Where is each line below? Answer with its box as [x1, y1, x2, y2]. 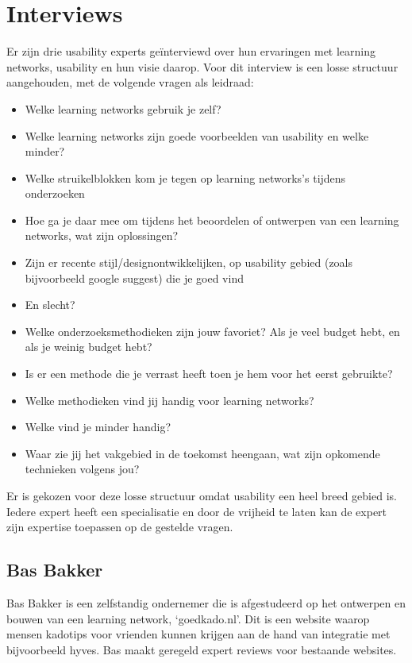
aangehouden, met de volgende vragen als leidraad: [6, 74, 254, 91]
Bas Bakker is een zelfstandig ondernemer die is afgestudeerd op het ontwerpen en [6, 594, 406, 611]
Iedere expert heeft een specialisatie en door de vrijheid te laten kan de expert [6, 503, 387, 519]
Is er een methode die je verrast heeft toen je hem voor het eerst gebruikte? [25, 365, 393, 382]
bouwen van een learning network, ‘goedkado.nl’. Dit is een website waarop [6, 610, 370, 626]
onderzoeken [25, 185, 85, 202]
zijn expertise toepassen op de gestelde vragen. [6, 518, 233, 535]
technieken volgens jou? [25, 461, 140, 477]
